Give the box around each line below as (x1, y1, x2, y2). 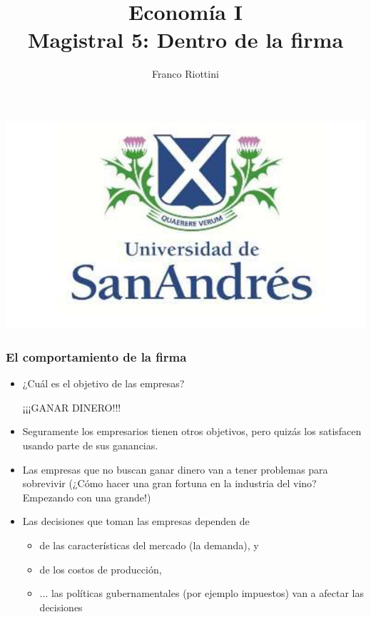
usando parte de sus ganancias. (22, 438, 158, 453)
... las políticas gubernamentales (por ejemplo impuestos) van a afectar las (39, 586, 364, 601)
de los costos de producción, (39, 561, 162, 576)
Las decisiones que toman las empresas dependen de (22, 514, 250, 529)
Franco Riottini (152, 66, 219, 81)
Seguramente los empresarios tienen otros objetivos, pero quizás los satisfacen (22, 424, 362, 439)
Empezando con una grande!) (22, 489, 151, 504)
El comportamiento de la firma (6, 347, 187, 365)
